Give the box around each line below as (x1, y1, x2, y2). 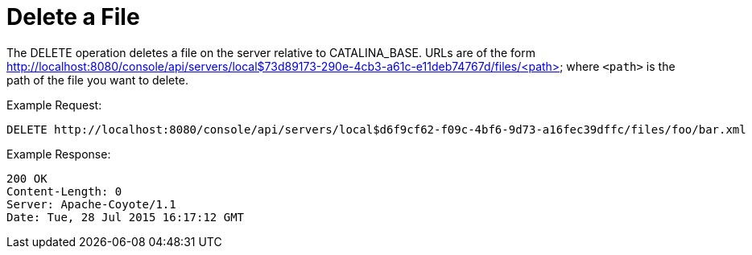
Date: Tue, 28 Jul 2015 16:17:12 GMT (6, 210, 245, 224)
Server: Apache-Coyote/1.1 (6, 197, 176, 211)
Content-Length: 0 (6, 184, 122, 198)
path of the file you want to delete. (6, 72, 188, 87)
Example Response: (6, 146, 111, 161)
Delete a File (6, 3, 140, 31)
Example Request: (6, 97, 102, 112)
